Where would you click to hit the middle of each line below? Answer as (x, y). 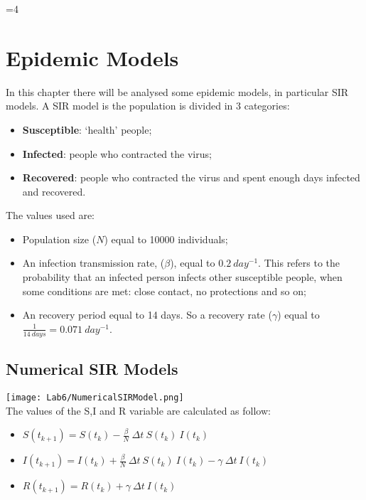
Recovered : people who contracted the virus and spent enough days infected (191, 177)
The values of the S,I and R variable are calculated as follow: (138, 410)
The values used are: (50, 215)
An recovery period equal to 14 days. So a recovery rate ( (147, 315)
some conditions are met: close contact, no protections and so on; (164, 291)
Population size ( (59, 239)
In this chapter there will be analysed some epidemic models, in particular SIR (177, 91)
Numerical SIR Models (92, 369)
